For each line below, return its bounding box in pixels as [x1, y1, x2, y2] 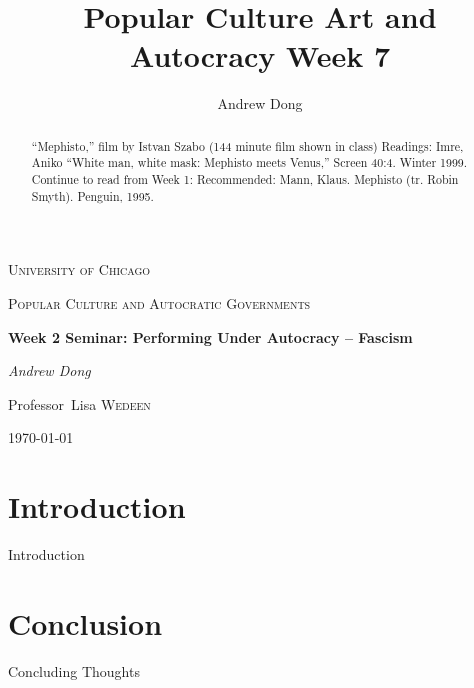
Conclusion [8, 602, 163, 643]
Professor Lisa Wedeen [8, 393, 151, 414]
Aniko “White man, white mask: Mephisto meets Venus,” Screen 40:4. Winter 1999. [31, 154, 468, 171]
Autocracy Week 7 [129, 35, 391, 76]
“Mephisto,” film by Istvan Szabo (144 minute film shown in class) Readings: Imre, [31, 137, 464, 154]
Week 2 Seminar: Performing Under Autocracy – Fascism [8, 326, 413, 347]
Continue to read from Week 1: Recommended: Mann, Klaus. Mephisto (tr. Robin [31, 171, 459, 188]
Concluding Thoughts [8, 660, 140, 681]
